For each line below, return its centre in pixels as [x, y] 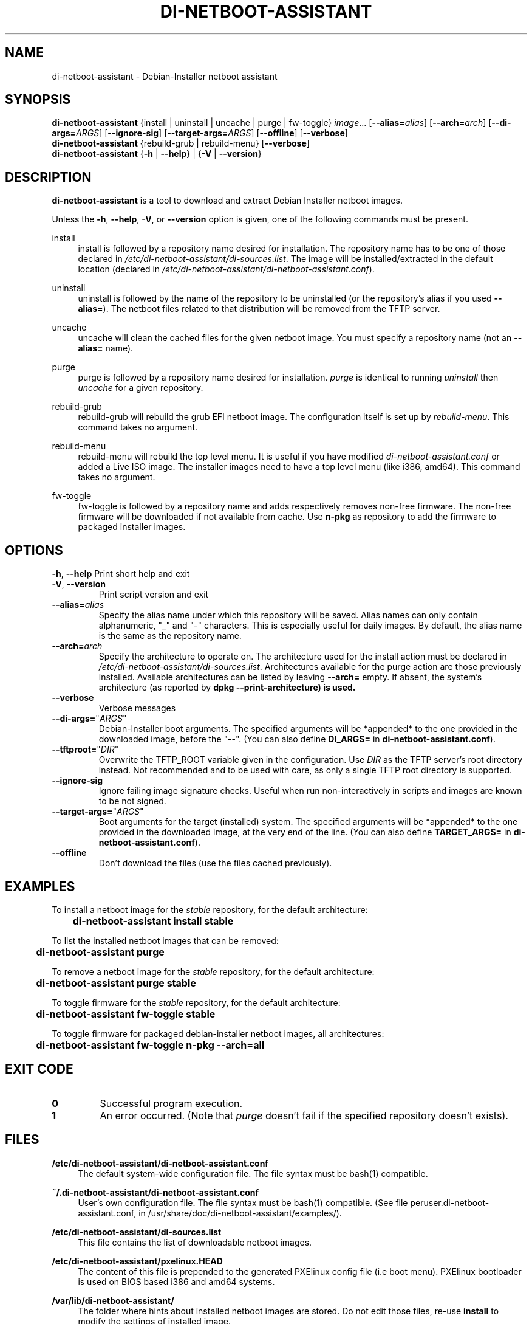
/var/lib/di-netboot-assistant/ [113, 1300]
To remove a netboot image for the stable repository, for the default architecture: [213, 971]
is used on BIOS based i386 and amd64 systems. [176, 1281]
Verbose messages [137, 708]
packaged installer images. [132, 527]
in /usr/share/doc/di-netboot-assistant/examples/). [240, 1213]
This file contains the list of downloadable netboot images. [195, 1242]
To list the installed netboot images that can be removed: [165, 940]
